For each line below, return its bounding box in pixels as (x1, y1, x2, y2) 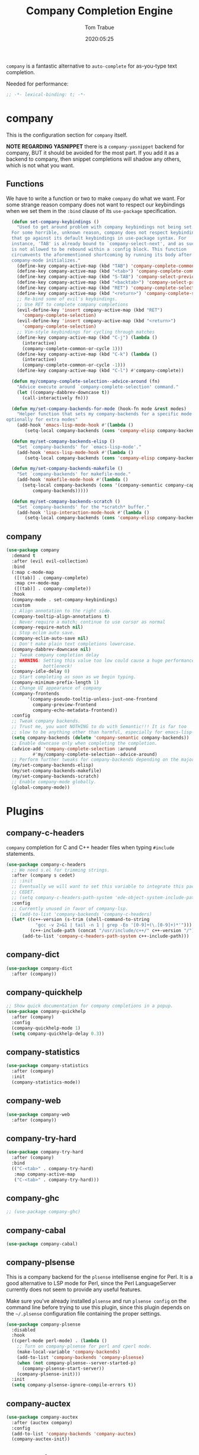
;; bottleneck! (11, 663, 73, 669)
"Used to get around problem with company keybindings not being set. (17, 224, 195, 230)
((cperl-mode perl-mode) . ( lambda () (11, 1338, 108, 1344)
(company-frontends (11, 690, 60, 697)
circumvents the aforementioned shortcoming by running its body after (11, 252, 192, 258)
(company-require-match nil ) (11, 624, 84, 630)
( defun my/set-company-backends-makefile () (11, 466, 123, 472)
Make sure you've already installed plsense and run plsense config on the (6, 1297, 187, 1304)
